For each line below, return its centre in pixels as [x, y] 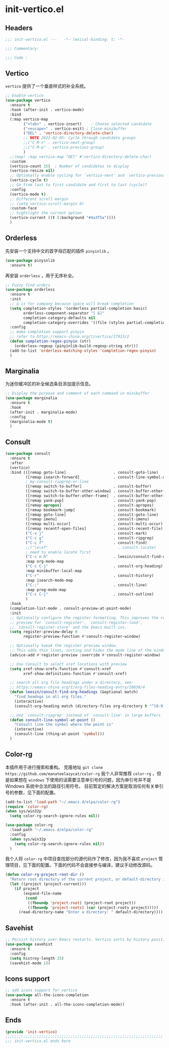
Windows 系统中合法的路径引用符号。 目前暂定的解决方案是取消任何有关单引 [84, 786]
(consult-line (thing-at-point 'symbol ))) [59, 734]
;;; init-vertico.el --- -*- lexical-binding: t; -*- [65, 39]
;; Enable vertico [24, 96]
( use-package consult [28, 454]
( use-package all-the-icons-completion [47, 995]
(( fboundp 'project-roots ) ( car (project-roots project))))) [93, 907]
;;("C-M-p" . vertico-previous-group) [64, 147]
